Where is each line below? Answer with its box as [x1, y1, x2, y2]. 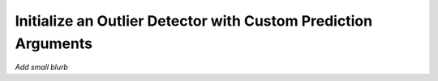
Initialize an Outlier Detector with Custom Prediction [15, 12, 373, 30]
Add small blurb [15, 63, 69, 72]
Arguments [15, 34, 93, 52]
